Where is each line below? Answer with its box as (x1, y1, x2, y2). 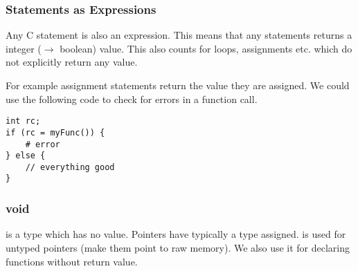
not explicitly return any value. (6, 55, 138, 69)
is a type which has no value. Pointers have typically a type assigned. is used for (6, 227, 346, 241)
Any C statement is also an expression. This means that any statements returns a (6, 28, 352, 42)
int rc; (6, 116, 41, 127)
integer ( (6, 41, 42, 55)
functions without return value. (6, 254, 138, 268)
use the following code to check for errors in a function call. (6, 91, 258, 106)
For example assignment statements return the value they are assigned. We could (6, 78, 350, 92)
